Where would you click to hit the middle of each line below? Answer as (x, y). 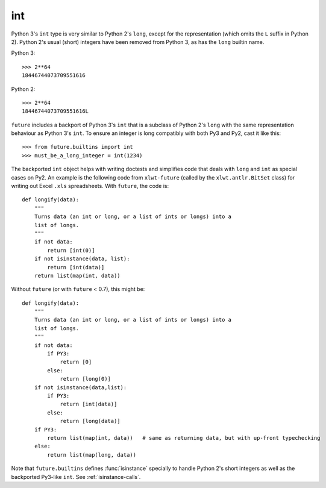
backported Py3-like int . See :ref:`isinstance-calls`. (76, 477)
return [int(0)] (71, 250)
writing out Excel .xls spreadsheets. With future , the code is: (90, 186)
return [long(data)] (90, 421)
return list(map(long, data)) (92, 455)
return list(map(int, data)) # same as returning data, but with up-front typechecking (184, 438)
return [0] (76, 362)
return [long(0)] (86, 379)
